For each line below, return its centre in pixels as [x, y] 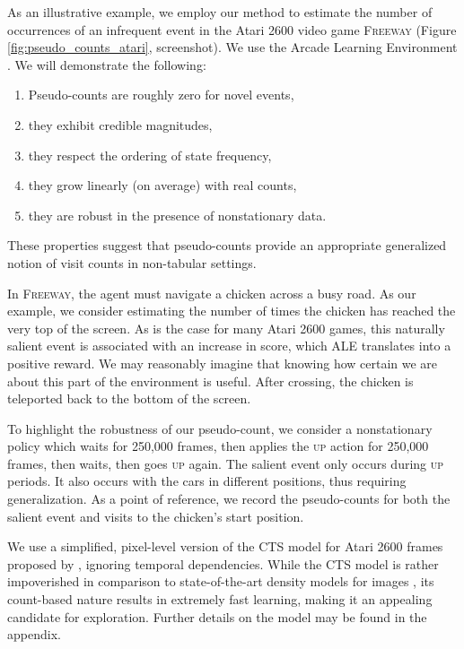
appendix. [34, 634]
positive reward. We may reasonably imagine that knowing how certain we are [223, 363]
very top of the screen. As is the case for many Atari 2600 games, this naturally [226, 328]
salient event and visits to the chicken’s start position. [156, 516]
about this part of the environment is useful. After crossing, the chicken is [210, 381]
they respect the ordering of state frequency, [150, 155]
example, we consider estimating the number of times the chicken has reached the [232, 311]
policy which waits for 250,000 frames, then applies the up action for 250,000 [218, 446]
